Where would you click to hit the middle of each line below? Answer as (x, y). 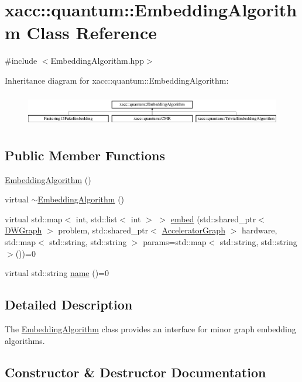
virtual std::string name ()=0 (57, 273)
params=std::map (175, 242)
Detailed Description (69, 304)
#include (21, 61)
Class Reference (92, 32)
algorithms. (25, 340)
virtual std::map (34, 218)
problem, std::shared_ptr (103, 230)
